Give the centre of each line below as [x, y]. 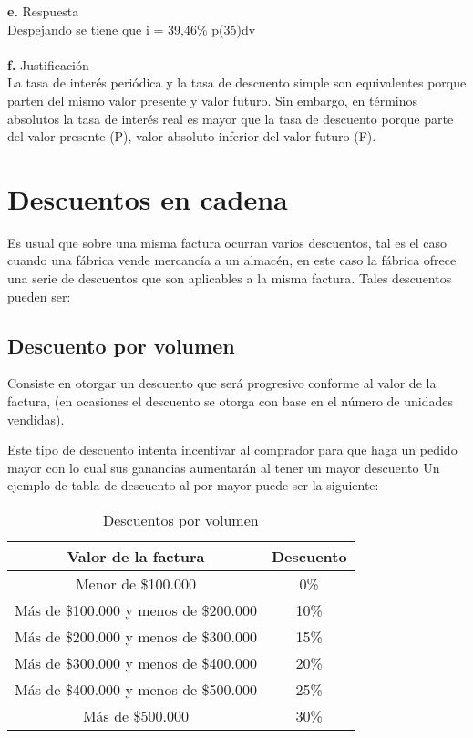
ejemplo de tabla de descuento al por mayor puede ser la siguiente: [193, 485]
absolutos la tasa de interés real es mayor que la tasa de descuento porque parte [231, 118]
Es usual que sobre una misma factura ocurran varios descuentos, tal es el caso [227, 242]
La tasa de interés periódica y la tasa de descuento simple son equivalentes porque [237, 82]
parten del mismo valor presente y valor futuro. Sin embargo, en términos [213, 100]
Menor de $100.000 [135, 584]
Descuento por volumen [121, 345]
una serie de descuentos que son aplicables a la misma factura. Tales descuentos [230, 278]
